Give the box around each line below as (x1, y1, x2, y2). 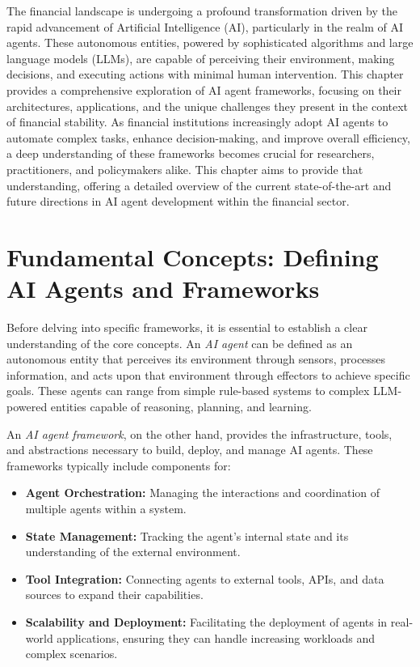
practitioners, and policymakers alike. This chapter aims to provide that (6, 160, 363, 177)
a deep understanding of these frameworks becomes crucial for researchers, (6, 145, 375, 162)
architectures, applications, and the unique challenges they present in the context (6, 97, 409, 114)
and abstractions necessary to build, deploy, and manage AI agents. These (6, 441, 373, 458)
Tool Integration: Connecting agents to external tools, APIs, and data (25, 570, 384, 587)
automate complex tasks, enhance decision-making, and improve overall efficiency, (6, 129, 410, 146)
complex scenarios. (25, 645, 118, 662)
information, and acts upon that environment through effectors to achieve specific (6, 366, 410, 383)
